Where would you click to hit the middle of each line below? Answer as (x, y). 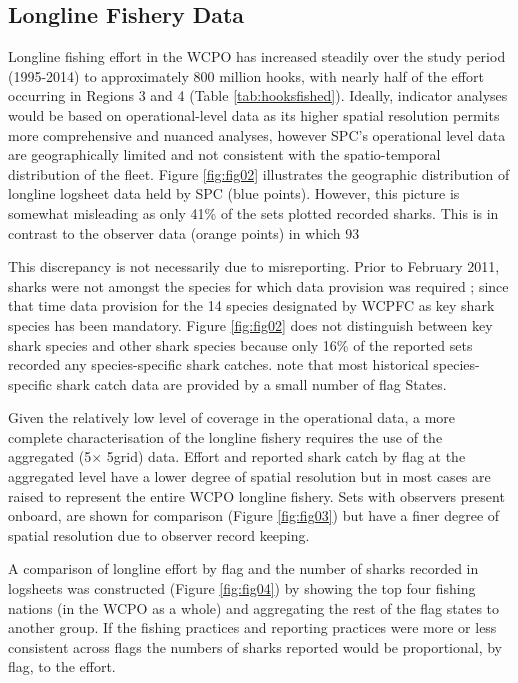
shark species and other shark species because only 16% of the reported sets (240, 344)
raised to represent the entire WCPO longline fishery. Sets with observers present (256, 495)
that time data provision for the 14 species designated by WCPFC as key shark (251, 305)
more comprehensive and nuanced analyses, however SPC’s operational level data (257, 134)
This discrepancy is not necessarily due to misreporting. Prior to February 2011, (254, 266)
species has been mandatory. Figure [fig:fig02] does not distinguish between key (250, 324)
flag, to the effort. (62, 666)
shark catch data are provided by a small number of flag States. (251, 383)
